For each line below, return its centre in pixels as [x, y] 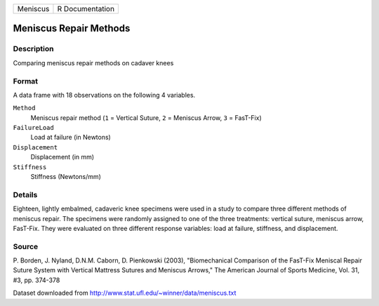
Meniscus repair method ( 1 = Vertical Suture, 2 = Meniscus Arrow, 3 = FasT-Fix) [146, 118]
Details [25, 194]
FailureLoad [33, 128]
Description [33, 49]
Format [26, 81]
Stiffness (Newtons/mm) [66, 177]
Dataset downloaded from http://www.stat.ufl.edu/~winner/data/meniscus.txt [125, 293]
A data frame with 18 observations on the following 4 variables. [104, 95]
